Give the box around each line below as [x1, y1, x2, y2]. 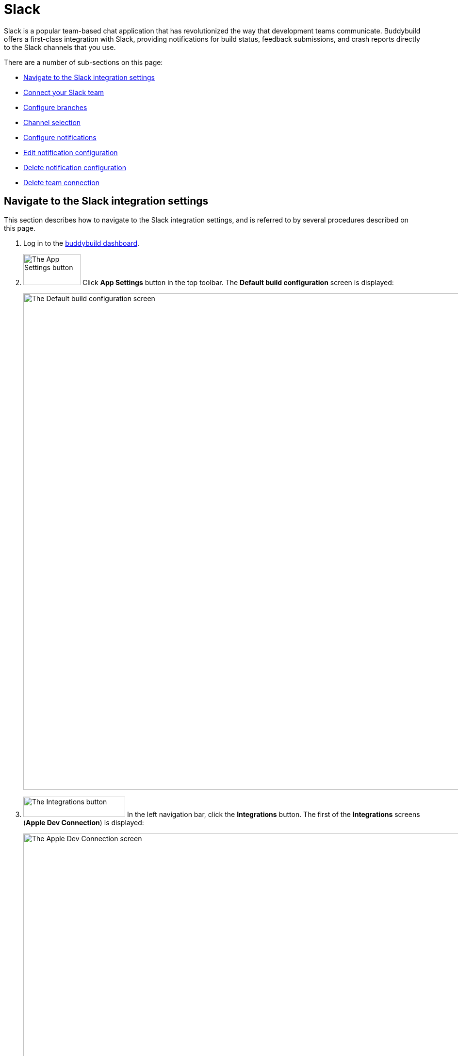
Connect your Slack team [23, 88, 104, 96]
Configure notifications [23, 133, 97, 142]
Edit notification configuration [23, 148, 118, 157]
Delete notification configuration [23, 163, 127, 172]
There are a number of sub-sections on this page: [4, 58, 163, 66]
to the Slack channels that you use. [4, 43, 116, 51]
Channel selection [23, 118, 81, 127]
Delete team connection [23, 178, 99, 187]
